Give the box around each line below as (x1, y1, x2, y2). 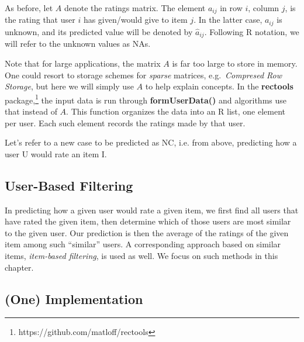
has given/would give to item (83, 13, 188, 26)
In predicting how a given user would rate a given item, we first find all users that (5, 203, 299, 216)
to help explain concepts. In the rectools (145, 80, 293, 92)
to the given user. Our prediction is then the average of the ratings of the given (5, 226, 289, 239)
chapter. (5, 261, 34, 273)
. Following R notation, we (204, 25, 299, 37)
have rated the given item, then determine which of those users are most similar (5, 215, 291, 227)
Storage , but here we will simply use (5, 80, 134, 92)
